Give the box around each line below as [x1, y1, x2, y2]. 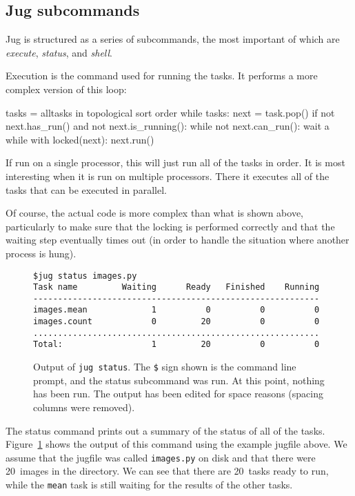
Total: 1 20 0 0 [33, 339, 320, 350]
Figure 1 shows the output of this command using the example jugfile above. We [6, 437, 347, 451]
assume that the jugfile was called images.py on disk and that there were [6, 450, 316, 464]
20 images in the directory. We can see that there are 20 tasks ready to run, [6, 464, 329, 478]
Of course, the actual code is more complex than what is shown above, [6, 206, 304, 220]
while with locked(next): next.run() [6, 132, 154, 146]
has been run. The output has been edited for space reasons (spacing [33, 386, 323, 401]
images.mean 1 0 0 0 [33, 305, 320, 315]
